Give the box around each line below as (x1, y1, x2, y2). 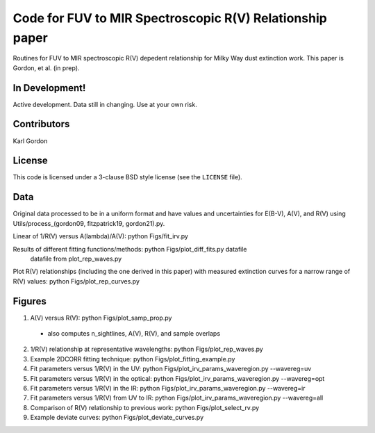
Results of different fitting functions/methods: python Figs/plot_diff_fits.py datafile (12, 245, 247, 253)
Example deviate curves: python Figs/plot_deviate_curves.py (30, 414, 204, 422)
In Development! (12, 82, 86, 94)
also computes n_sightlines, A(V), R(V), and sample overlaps (47, 329, 221, 337)
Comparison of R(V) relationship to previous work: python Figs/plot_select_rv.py (30, 403, 260, 411)
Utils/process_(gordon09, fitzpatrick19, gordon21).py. (12, 219, 165, 227)
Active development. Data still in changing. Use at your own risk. (12, 100, 197, 108)
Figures (12, 295, 47, 307)
